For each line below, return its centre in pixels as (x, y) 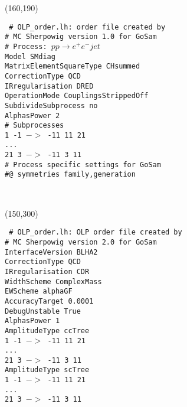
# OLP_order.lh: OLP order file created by (96, 232)
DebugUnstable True (43, 311)
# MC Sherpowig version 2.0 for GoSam (81, 242)
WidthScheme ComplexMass (53, 281)
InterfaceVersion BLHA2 (51, 252)
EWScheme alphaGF (39, 292)
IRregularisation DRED (49, 86)
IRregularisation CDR (47, 271)
